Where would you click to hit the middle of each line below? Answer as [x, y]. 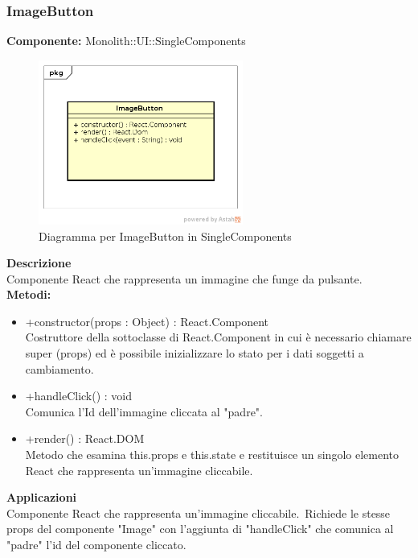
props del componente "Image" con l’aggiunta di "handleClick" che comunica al [200, 529]
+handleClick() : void [79, 396]
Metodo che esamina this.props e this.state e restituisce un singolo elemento [212, 455]
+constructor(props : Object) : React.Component [147, 321]
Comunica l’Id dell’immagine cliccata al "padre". [144, 411]
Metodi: [29, 294]
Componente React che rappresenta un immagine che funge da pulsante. [184, 278]
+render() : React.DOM [85, 438]
